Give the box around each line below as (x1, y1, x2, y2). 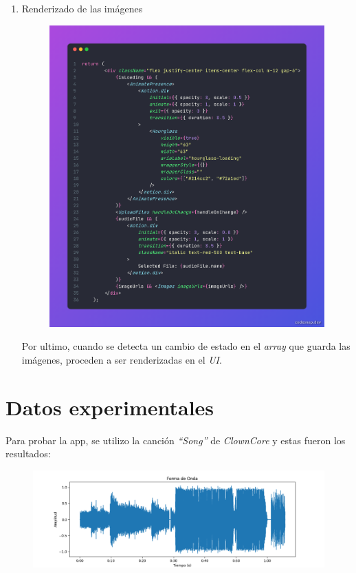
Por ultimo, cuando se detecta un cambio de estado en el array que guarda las (21, 339, 351, 353)
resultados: (5, 446, 51, 461)
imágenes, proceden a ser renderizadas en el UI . (21, 353, 222, 367)
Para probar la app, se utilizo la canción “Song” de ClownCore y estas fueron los (5, 433, 346, 447)
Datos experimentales (5, 393, 214, 421)
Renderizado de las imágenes (21, 1, 143, 15)
